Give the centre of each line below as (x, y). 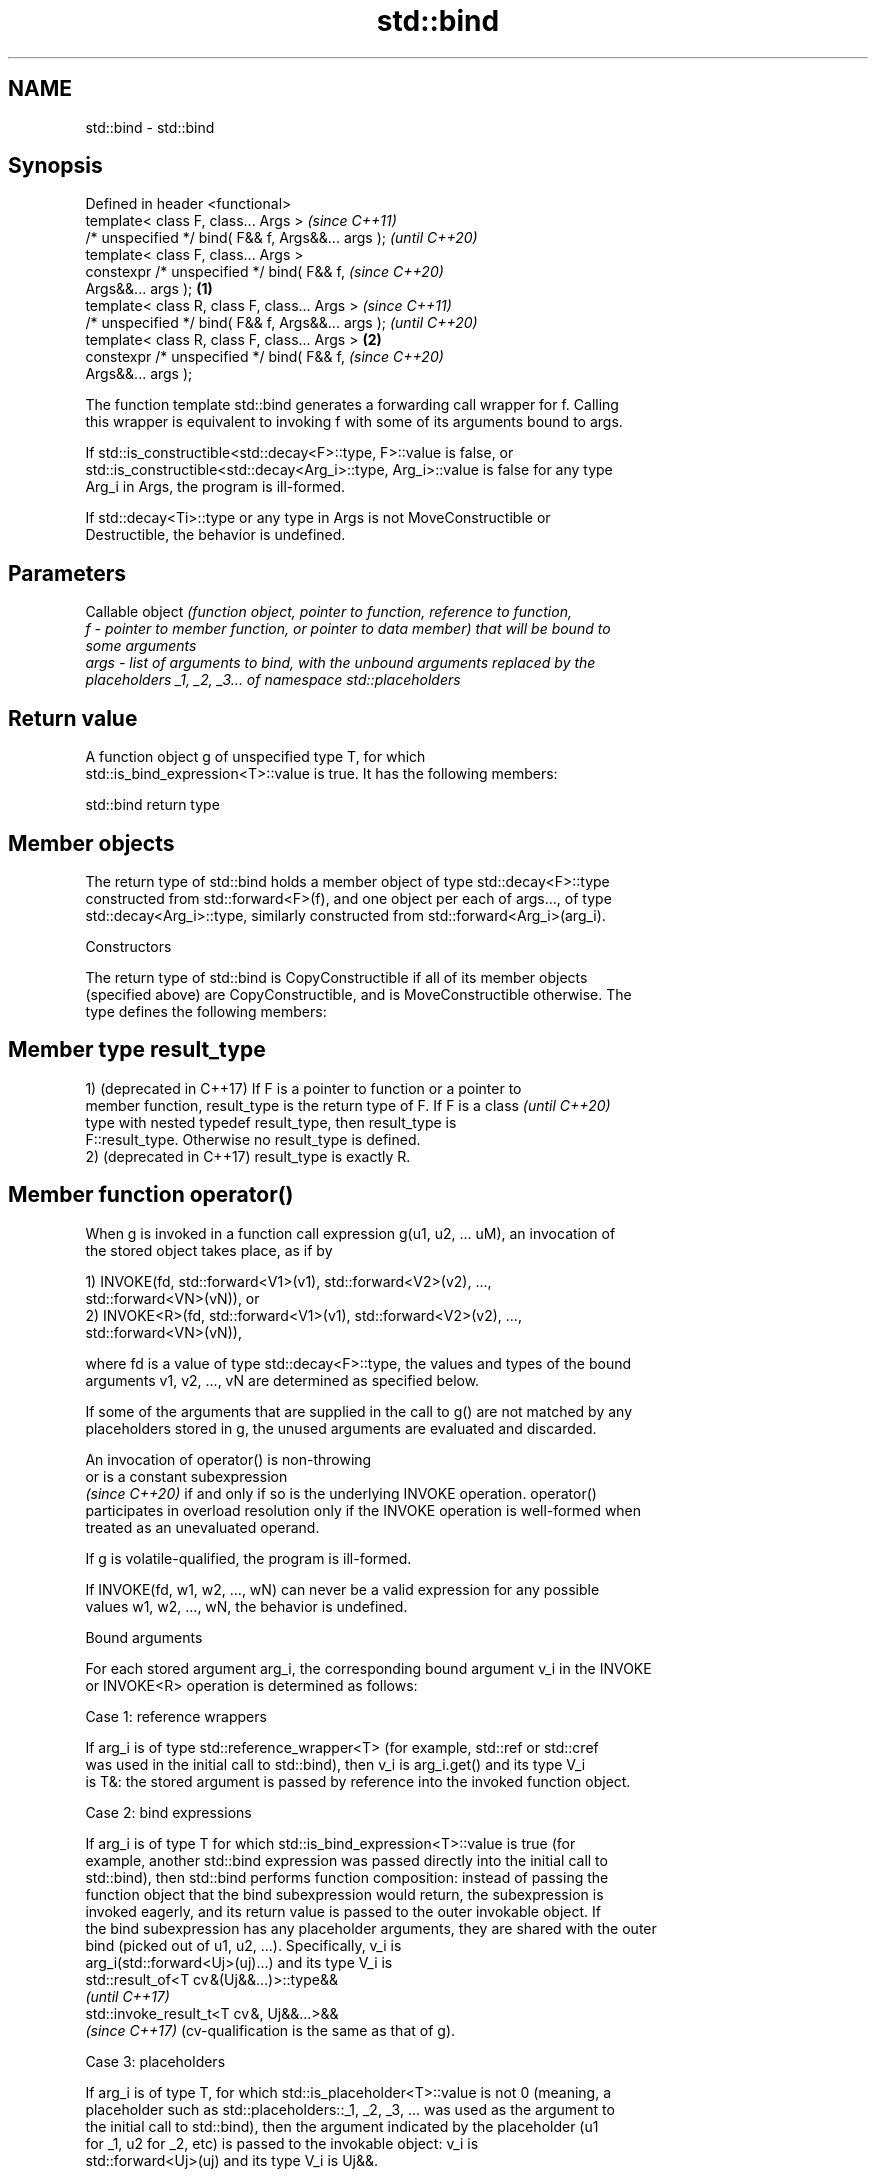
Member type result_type (137, 1050)
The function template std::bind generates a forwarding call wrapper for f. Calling (352, 405)
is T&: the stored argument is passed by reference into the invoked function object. (358, 1781)
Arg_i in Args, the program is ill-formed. (215, 487)
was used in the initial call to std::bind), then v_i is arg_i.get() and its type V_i (335, 1764)
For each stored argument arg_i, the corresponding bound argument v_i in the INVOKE (368, 1668)
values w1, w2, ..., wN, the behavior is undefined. (246, 1606)
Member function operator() (151, 1195)
